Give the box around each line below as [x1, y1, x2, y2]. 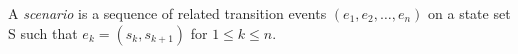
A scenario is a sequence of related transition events [8, 3, 327, 23]
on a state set [428, 3, 511, 23]
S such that [8, 22, 78, 43]
